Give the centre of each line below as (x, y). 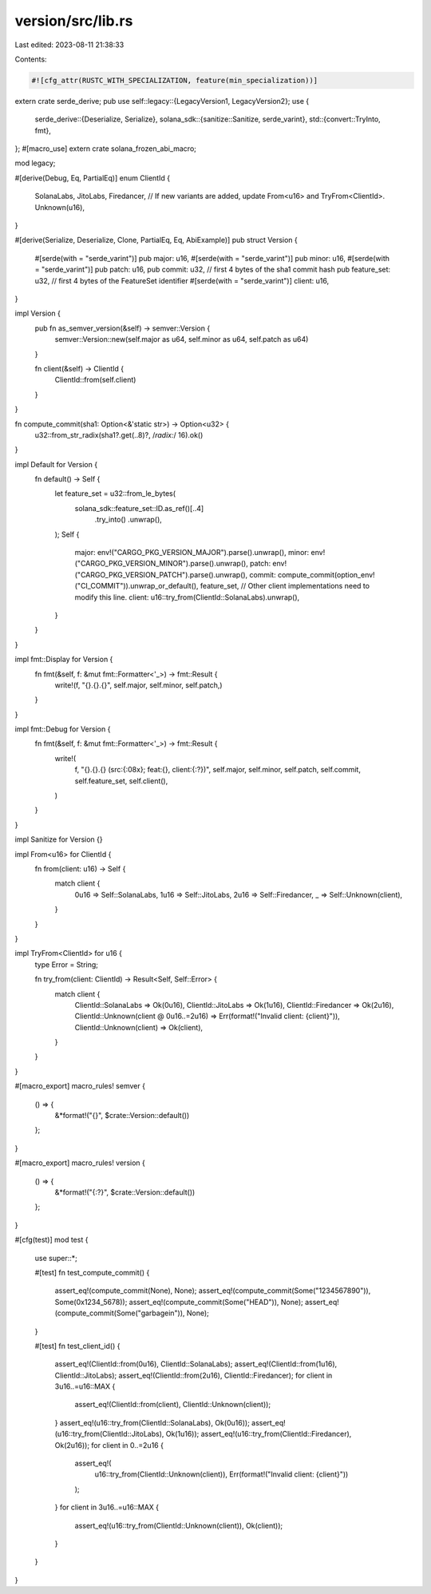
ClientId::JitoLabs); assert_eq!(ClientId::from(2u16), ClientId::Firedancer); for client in (194, 1375)
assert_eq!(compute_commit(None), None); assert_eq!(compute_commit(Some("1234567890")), (213, 1291)
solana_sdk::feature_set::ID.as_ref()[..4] (139, 508)
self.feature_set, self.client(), (121, 781)
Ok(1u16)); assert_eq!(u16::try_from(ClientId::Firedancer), (259, 1434)
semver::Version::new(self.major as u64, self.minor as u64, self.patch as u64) (182, 339)
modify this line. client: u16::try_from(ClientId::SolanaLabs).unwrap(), (187, 597)
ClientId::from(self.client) (95, 380)
